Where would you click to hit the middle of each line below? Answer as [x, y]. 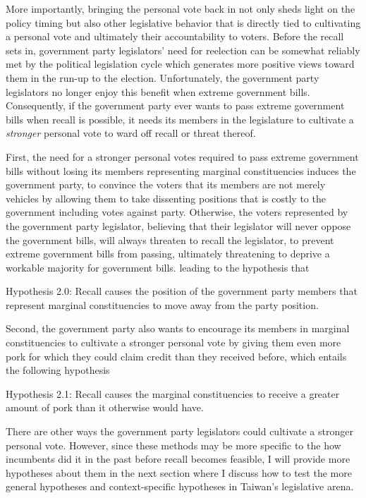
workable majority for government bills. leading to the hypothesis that [158, 267]
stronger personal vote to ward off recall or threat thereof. [131, 133]
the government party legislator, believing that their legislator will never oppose [178, 225]
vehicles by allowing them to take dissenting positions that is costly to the [166, 198]
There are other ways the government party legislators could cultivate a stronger [179, 431]
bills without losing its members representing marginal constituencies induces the [181, 170]
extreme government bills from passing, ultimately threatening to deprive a [168, 254]
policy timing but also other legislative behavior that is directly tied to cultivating [183, 22]
